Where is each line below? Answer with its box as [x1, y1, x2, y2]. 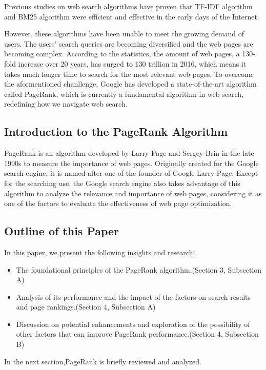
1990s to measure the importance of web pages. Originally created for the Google [4, 157, 259, 168]
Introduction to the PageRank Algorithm [4, 124, 228, 139]
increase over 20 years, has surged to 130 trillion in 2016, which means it [18, 58, 247, 69]
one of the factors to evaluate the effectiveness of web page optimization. [4, 198, 232, 209]
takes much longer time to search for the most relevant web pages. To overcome [4, 68, 254, 79]
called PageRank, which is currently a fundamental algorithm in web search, [4, 88, 243, 99]
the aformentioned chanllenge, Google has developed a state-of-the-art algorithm [4, 78, 257, 89]
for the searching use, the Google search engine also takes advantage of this [4, 177, 240, 188]
